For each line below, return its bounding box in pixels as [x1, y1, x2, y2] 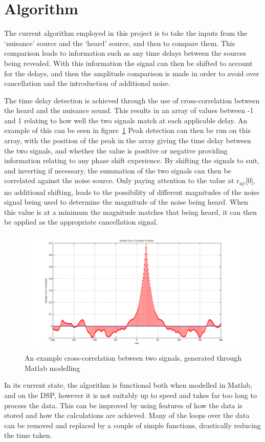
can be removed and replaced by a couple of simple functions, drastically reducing [4, 419, 261, 430]
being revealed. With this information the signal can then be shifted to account [4, 57, 253, 68]
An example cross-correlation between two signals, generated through [25, 352, 241, 363]
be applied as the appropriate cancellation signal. [4, 216, 158, 227]
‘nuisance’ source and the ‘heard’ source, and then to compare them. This [4, 37, 235, 48]
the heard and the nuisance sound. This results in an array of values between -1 [4, 105, 254, 116]
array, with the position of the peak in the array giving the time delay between [4, 135, 251, 146]
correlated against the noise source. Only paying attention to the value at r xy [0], [4, 175, 255, 187]
